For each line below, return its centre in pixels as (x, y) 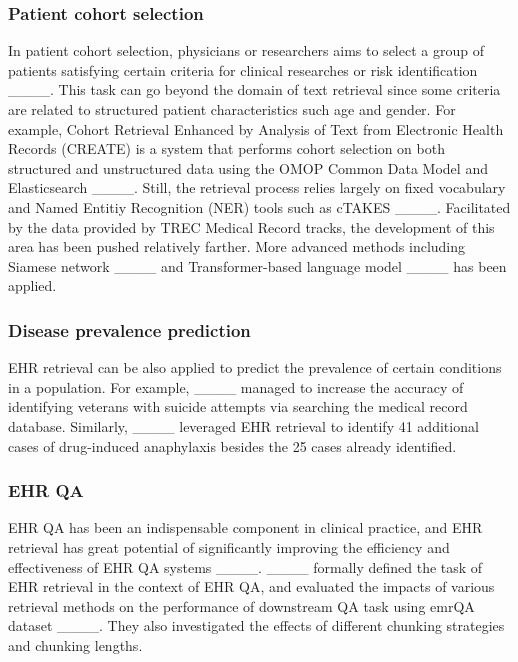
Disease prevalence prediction (129, 329)
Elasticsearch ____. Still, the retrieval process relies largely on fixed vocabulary (257, 187)
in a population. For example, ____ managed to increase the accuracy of (236, 386)
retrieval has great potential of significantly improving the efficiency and (229, 546)
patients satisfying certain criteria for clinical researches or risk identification (243, 69)
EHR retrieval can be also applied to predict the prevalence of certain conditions (255, 367)
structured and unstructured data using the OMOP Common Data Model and (248, 167)
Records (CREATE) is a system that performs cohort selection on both (226, 148)
